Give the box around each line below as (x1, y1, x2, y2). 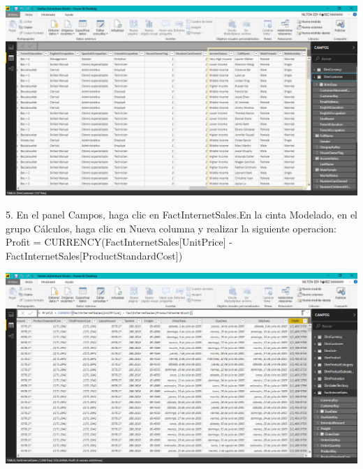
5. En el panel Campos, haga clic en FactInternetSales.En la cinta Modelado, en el (6, 207, 357, 222)
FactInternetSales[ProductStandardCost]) (6, 248, 183, 263)
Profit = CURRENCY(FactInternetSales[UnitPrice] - (6, 234, 232, 249)
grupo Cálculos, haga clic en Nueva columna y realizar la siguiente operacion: (6, 221, 336, 235)
